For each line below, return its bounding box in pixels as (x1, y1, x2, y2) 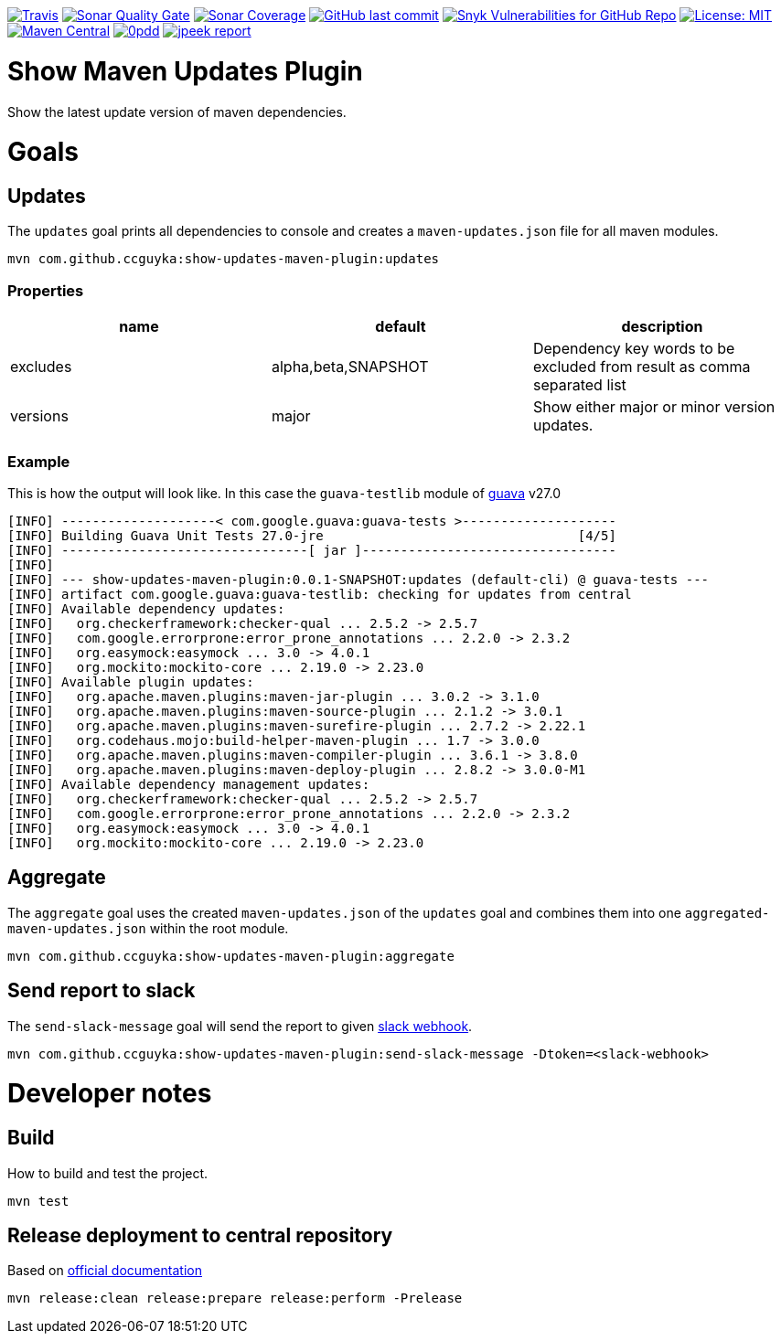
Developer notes (7, 1078, 212, 1110)
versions (10, 407, 69, 426)
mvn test (7, 1193, 70, 1208)
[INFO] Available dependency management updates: (7, 776, 370, 792)
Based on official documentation (7, 1262, 202, 1279)
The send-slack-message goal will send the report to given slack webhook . (7, 1017, 473, 1034)
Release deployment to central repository (7, 1223, 393, 1247)
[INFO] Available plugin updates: (7, 674, 254, 689)
